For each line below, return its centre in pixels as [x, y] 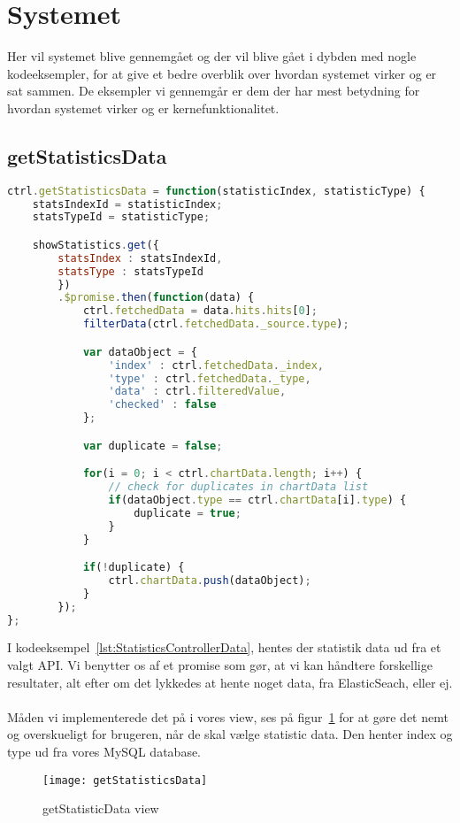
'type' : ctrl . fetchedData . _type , [210, 378]
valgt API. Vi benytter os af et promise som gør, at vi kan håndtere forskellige [220, 665]
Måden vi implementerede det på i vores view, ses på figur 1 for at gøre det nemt [228, 716]
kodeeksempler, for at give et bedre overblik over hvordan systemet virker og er [222, 73]
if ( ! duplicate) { [134, 568]
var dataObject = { [140, 352]
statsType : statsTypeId [130, 271]
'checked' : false [162, 405]
